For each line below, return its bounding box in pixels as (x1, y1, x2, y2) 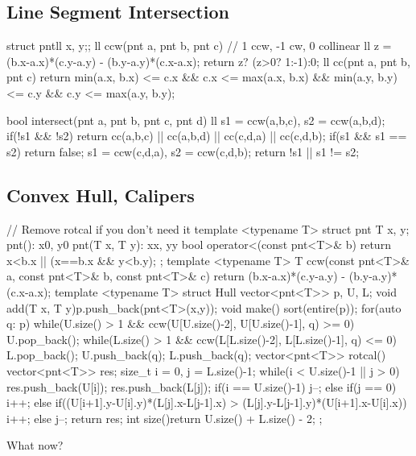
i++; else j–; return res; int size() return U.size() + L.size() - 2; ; (6, 409, 323, 426)
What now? (6, 437, 64, 454)
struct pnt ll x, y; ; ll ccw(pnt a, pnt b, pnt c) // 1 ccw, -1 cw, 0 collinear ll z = (6, 37, 392, 54)
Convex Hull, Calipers (6, 182, 195, 207)
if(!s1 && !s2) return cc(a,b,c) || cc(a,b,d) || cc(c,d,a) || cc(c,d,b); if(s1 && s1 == (6, 127, 407, 144)
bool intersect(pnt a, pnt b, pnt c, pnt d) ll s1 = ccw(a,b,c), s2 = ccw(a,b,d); (6, 111, 385, 128)
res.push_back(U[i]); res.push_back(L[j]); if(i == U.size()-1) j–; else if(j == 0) (6, 378, 397, 395)
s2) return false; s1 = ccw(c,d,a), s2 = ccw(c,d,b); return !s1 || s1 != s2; (6, 143, 360, 160)
